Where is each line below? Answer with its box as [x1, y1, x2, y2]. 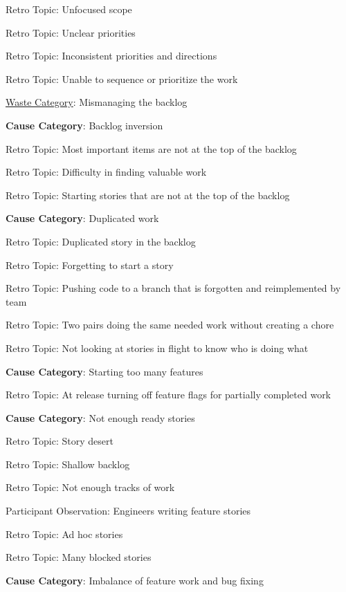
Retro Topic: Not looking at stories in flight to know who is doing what [6, 340, 309, 355]
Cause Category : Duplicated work [6, 211, 159, 225]
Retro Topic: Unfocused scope [6, 2, 132, 16]
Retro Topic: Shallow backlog [6, 456, 130, 471]
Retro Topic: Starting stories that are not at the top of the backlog [6, 187, 290, 202]
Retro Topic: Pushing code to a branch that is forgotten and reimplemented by [6, 281, 341, 295]
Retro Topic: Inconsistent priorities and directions [6, 48, 217, 63]
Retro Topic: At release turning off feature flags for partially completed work [6, 387, 331, 402]
